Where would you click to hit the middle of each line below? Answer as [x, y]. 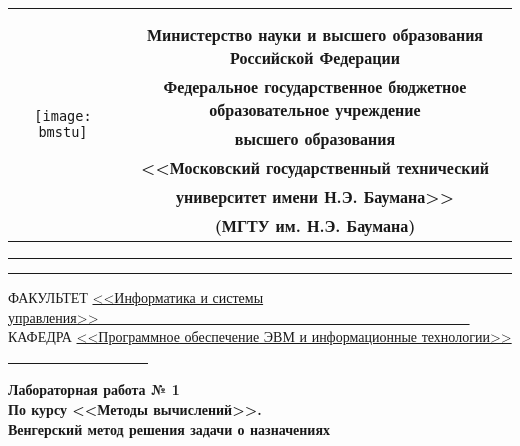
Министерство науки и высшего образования [315, 34]
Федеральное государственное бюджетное [315, 86]
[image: [63, 116]
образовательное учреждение [315, 109]
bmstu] [63, 132]
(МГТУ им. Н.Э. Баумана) [315, 225]
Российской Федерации [315, 57]
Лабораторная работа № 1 [94, 389]
